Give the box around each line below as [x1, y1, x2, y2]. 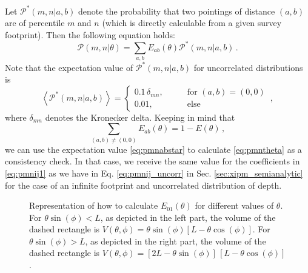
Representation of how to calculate [29, 199, 158, 212]
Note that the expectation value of [5, 61, 133, 73]
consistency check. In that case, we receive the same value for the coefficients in [5, 155, 300, 167]
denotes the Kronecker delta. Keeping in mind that [45, 110, 235, 123]
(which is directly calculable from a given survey [102, 16, 282, 29]
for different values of [195, 199, 274, 212]
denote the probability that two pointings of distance [78, 4, 275, 17]
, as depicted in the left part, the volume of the [100, 211, 276, 223]
